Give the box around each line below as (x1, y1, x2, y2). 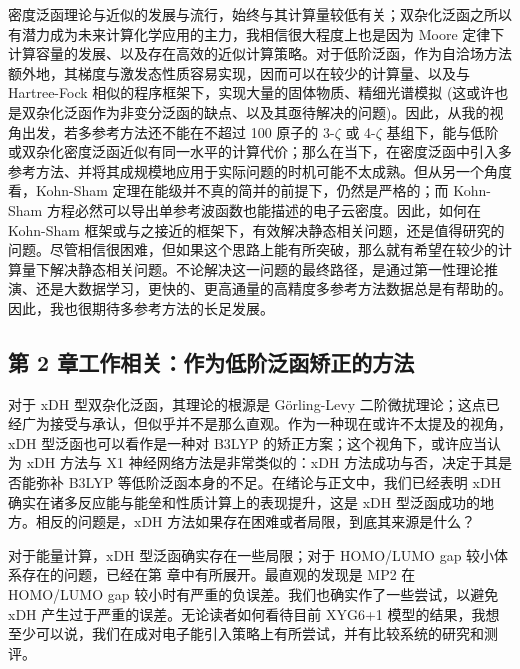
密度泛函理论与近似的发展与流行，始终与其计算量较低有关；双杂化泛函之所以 (8, 4, 512, 24)
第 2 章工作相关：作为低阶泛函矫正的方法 (8, 346, 415, 377)
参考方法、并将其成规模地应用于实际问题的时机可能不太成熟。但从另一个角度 (8, 160, 512, 181)
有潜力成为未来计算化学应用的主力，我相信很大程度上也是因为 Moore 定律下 (8, 23, 505, 44)
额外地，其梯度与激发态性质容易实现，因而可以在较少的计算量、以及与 (8, 62, 470, 83)
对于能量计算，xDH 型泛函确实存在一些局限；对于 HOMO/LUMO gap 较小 (8, 544, 495, 565)
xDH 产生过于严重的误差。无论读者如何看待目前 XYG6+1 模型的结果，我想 (8, 603, 500, 624)
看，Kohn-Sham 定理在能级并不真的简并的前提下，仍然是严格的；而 (8, 180, 449, 201)
